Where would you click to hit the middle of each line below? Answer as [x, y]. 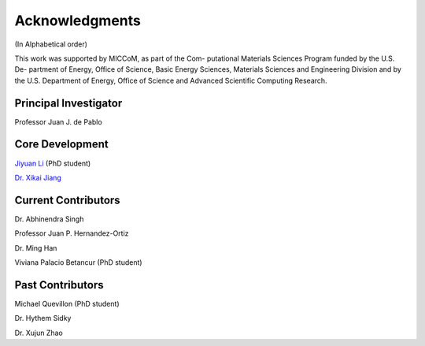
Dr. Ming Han [36, 247]
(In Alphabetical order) [51, 44]
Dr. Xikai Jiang [38, 177]
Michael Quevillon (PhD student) [67, 303]
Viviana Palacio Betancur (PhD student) [78, 262]
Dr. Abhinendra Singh [49, 219]
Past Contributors [59, 285]
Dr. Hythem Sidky [43, 318]
